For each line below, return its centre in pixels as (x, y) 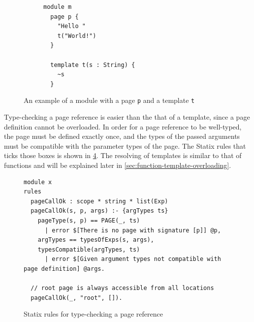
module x (38, 182)
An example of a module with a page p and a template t (109, 100)
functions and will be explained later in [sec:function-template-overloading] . (118, 165)
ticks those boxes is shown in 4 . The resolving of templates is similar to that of (123, 155)
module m (58, 7)
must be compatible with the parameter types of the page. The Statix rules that (125, 145)
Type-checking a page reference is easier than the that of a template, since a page (127, 117)
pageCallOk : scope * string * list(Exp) (99, 201)
